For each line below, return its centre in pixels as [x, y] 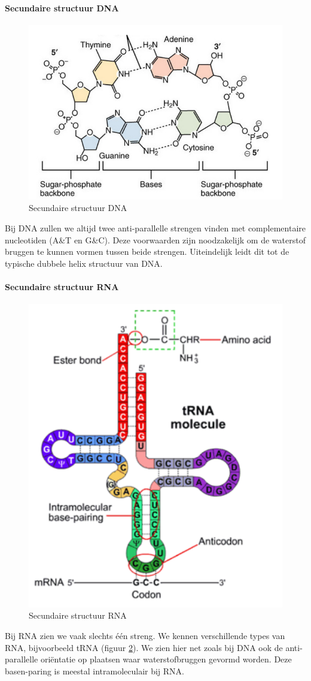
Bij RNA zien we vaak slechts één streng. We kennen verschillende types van [145, 636]
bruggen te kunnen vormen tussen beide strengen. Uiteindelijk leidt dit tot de [147, 251]
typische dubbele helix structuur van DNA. [84, 263]
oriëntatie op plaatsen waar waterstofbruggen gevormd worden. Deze [166, 659]
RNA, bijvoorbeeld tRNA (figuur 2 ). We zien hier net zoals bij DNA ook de [144, 647]
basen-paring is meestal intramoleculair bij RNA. [94, 671]
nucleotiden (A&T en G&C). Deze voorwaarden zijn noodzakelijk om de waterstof [155, 239]
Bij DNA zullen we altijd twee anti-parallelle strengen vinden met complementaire [155, 227]
